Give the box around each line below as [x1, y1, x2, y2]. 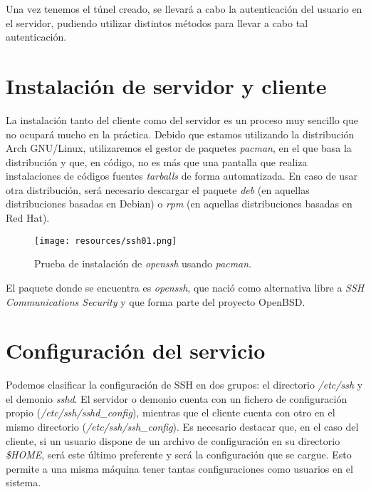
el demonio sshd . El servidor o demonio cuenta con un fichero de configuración [6, 391, 348, 406]
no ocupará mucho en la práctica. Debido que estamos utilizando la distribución [6, 126, 355, 141]
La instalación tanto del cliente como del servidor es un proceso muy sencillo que [6, 112, 358, 127]
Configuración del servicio [6, 336, 266, 365]
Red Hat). [6, 210, 50, 225]
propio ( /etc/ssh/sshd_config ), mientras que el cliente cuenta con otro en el [6, 405, 335, 420]
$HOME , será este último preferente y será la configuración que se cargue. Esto [6, 447, 352, 462]
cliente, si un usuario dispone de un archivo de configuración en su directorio [6, 433, 340, 448]
